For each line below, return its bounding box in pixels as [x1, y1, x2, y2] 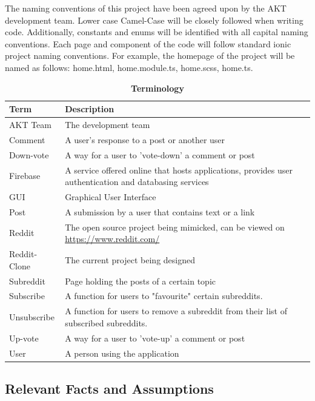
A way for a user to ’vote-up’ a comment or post [65, 331, 245, 344]
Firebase [9, 169, 41, 182]
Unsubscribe [9, 311, 55, 323]
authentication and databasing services [65, 175, 209, 188]
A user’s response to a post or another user [65, 133, 225, 146]
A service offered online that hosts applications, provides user [65, 163, 293, 176]
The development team [65, 118, 150, 130]
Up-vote [9, 331, 39, 344]
